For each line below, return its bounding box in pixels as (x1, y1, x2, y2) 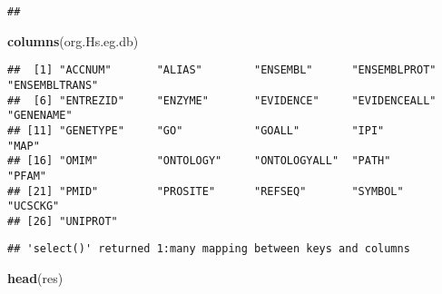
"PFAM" (7, 169, 46, 182)
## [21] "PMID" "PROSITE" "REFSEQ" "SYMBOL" (7, 184, 404, 198)
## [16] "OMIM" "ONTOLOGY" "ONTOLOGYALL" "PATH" (7, 154, 391, 168)
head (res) (7, 269, 64, 288)
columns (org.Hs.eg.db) (7, 31, 139, 50)
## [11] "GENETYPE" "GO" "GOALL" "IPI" (7, 123, 385, 137)
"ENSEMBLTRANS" (7, 78, 99, 92)
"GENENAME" (7, 109, 73, 122)
